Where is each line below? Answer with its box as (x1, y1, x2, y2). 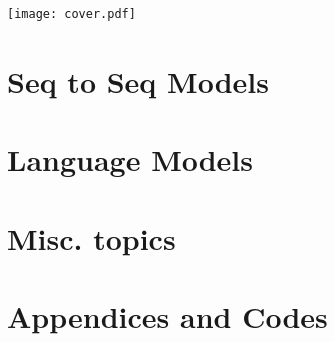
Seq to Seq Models (7, 60, 269, 101)
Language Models (7, 139, 254, 180)
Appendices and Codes (7, 295, 328, 336)
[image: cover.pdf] (7, 7, 136, 21)
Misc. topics (7, 217, 176, 258)
